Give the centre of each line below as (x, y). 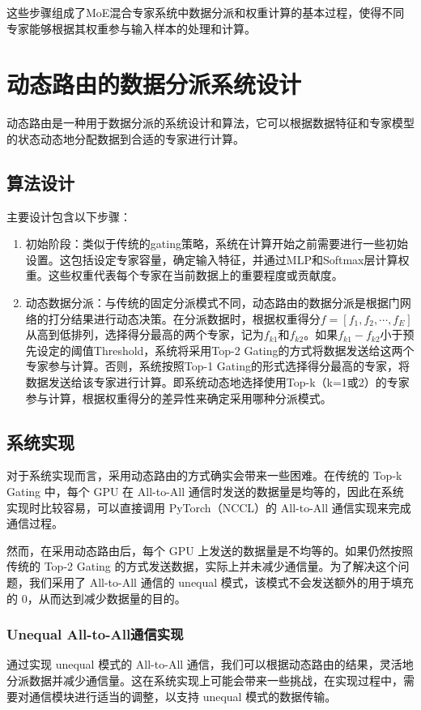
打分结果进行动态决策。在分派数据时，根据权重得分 (184, 318)
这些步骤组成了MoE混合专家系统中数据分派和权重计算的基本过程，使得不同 (206, 12)
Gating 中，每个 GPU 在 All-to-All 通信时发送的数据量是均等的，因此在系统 (205, 492)
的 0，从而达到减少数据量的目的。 (96, 598)
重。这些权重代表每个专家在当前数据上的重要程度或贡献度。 (184, 275)
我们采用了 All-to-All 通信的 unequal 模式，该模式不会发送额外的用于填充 (221, 582)
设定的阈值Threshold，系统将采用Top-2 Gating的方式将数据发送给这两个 (225, 350)
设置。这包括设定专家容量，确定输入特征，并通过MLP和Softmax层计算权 (217, 259)
